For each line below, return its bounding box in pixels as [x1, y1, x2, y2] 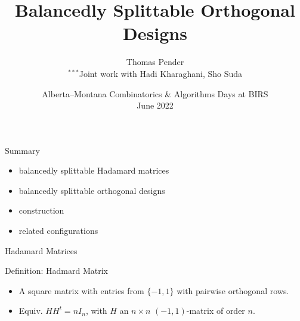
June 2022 [137, 99, 174, 112]
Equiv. [18, 304, 43, 317]
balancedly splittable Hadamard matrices [18, 164, 169, 177]
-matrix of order [186, 304, 245, 317]
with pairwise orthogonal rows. [177, 284, 289, 297]
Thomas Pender [126, 55, 184, 68]
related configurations [18, 224, 98, 237]
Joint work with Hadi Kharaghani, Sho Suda [79, 67, 243, 79]
